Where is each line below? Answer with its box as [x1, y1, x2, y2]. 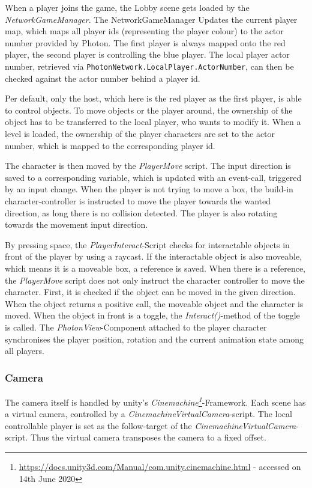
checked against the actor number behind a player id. [5, 72, 200, 84]
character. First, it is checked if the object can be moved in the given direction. [5, 285, 296, 298]
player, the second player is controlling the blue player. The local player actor [5, 48, 290, 61]
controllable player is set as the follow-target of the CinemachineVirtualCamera [5, 419, 296, 432]
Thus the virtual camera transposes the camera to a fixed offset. [30, 431, 266, 444]
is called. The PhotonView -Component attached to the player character [5, 320, 267, 333]
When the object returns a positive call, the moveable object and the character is [5, 297, 304, 310]
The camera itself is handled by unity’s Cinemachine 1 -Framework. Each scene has [5, 394, 306, 408]
